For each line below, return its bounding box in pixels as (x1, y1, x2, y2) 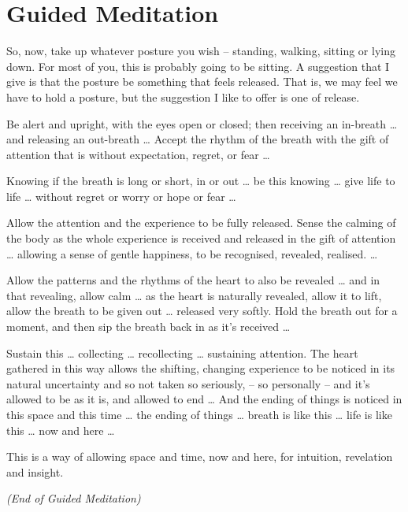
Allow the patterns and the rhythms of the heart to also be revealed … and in (6, 272, 380, 288)
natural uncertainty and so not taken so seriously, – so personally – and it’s (6, 375, 370, 391)
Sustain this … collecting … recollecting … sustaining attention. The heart (6, 344, 358, 361)
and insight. (6, 463, 64, 480)
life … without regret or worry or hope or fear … (6, 187, 236, 204)
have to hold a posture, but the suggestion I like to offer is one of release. (6, 88, 360, 105)
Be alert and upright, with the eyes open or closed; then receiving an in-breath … (6, 115, 398, 132)
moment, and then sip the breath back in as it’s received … (6, 318, 291, 335)
